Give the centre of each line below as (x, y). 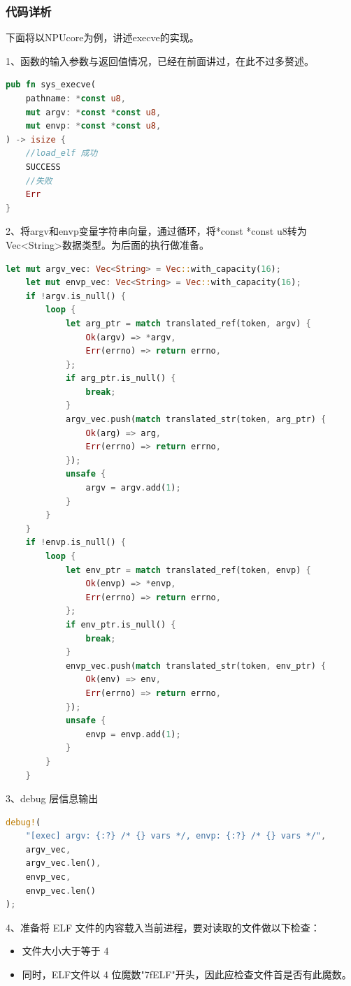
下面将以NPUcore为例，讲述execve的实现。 (102, 37)
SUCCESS (43, 167)
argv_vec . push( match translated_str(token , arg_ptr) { (196, 420)
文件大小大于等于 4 (65, 951)
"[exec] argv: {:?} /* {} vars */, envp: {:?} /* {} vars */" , (176, 836)
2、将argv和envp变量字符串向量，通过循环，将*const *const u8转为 (156, 231)
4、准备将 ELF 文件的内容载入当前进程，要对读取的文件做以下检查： (163, 927)
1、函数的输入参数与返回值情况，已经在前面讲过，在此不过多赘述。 (160, 60)
